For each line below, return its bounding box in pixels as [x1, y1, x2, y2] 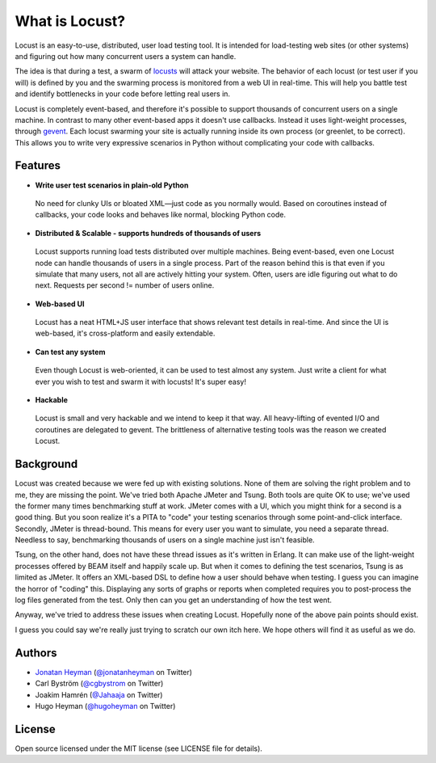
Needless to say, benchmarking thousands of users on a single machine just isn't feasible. [15, 535, 315, 545]
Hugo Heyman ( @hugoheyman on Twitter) [35, 701, 176, 710]
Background [15, 457, 78, 471]
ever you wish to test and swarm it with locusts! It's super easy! [35, 377, 246, 386]
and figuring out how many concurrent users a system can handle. [15, 51, 237, 61]
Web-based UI [35, 299, 85, 309]
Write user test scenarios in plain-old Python [35, 180, 189, 190]
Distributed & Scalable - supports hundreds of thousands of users [35, 228, 262, 238]
